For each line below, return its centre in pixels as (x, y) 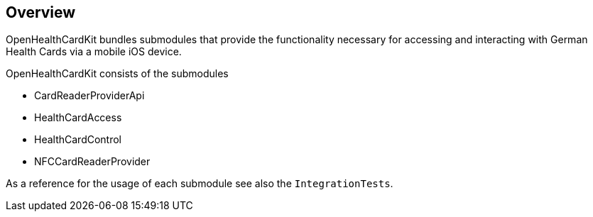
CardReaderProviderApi (89, 96)
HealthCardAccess (78, 118)
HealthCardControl (78, 140)
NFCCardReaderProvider (92, 162)
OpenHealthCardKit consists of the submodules (117, 74)
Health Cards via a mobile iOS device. (94, 52)
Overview (41, 12)
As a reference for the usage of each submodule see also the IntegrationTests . (200, 184)
